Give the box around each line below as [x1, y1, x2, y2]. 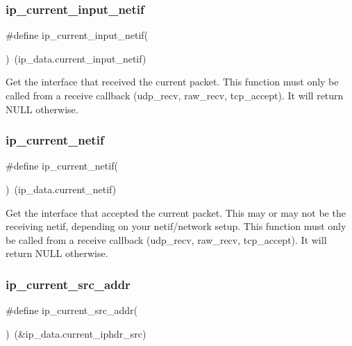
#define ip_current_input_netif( [6, 28, 149, 42]
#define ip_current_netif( [6, 158, 118, 173]
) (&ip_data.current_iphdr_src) [6, 326, 146, 340]
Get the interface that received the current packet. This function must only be [6, 74, 339, 89]
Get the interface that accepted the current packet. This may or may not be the [6, 205, 346, 220]
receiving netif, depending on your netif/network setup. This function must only [6, 219, 346, 233]
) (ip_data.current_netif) [6, 182, 117, 196]
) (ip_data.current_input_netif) [6, 51, 146, 65]
